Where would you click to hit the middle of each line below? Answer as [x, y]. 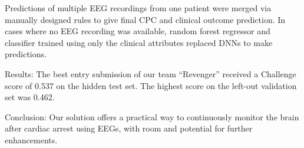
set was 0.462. [30, 97]
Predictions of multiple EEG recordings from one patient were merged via [138, 8]
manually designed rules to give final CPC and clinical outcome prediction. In [145, 19]
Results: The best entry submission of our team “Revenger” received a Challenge [151, 73]
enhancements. [31, 139]
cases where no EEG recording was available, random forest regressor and [138, 31]
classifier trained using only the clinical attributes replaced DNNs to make [139, 42]
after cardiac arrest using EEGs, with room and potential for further [129, 128]
